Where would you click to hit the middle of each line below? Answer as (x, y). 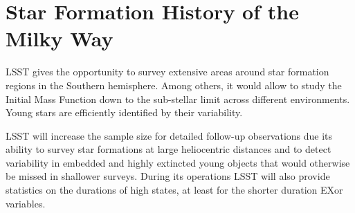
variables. (26, 203)
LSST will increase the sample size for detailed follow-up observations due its (169, 135)
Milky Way (60, 38)
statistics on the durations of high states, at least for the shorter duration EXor (174, 190)
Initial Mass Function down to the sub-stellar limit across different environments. (178, 99)
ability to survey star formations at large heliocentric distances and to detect (169, 149)
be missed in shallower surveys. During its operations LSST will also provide (168, 176)
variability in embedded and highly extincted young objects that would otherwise (178, 162)
